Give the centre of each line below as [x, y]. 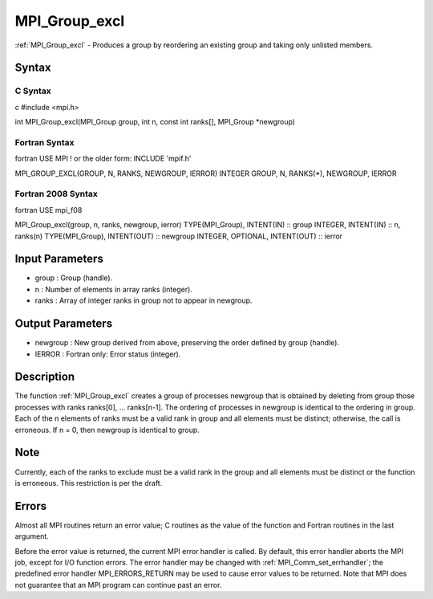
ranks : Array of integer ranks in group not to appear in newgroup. [144, 300]
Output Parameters [63, 324]
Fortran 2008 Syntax [56, 194]
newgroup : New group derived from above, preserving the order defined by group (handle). [187, 343]
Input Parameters [59, 259]
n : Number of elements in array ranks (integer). [113, 289]
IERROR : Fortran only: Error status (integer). [108, 354]
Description [45, 377]
